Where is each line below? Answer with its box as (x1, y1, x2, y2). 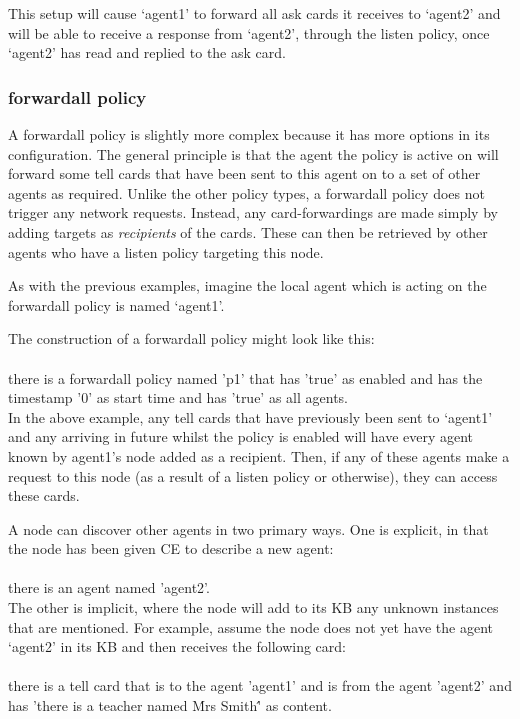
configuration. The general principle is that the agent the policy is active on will (8, 143, 499, 164)
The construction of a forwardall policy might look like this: (8, 328, 375, 349)
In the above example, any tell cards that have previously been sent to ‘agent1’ (8, 406, 493, 427)
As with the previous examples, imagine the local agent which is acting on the (8, 275, 487, 296)
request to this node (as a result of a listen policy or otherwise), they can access (8, 465, 498, 486)
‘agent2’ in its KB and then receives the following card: (8, 636, 346, 657)
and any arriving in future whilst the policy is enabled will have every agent (8, 426, 474, 447)
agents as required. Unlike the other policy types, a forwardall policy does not (8, 182, 485, 203)
